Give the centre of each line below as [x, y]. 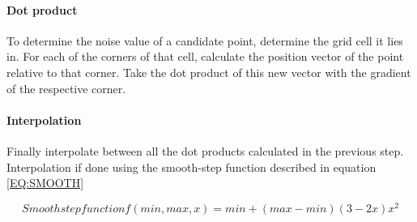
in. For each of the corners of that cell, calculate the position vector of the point [205, 56]
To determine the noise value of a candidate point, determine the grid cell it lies [205, 40]
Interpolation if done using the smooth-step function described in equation [191, 166]
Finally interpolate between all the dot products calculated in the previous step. [205, 150]
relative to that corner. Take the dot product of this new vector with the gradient [209, 72]
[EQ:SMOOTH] [45, 183]
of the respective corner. [66, 88]
